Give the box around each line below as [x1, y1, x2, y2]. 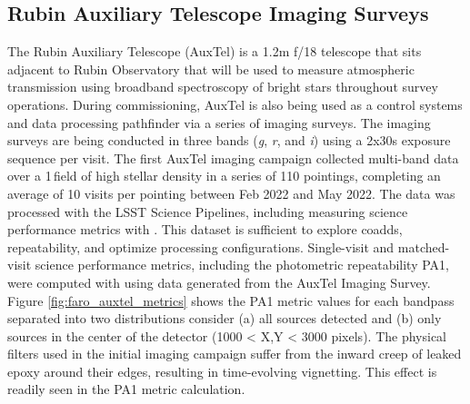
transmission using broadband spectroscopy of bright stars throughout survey [7, 77, 438, 96]
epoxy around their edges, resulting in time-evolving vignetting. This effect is [7, 361, 437, 380]
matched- [397, 237, 450, 256]
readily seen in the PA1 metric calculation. [7, 379, 245, 399]
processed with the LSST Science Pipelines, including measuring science [7, 202, 408, 221]
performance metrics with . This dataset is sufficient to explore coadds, [7, 220, 403, 239]
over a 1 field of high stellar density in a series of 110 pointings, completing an [7, 166, 441, 185]
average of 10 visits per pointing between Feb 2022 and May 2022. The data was [7, 183, 455, 202]
